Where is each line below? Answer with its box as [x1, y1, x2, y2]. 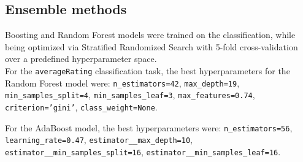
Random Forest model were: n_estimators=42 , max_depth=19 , [5, 76, 240, 89]
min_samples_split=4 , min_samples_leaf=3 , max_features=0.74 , [5, 88, 255, 101]
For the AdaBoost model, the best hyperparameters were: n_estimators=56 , [5, 121, 293, 134]
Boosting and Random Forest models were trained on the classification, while [5, 28, 296, 41]
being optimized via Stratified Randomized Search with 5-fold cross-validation [5, 40, 298, 53]
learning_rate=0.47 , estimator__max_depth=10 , [5, 133, 193, 146]
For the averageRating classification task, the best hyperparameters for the [5, 64, 290, 77]
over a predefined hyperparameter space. [5, 52, 157, 65]
